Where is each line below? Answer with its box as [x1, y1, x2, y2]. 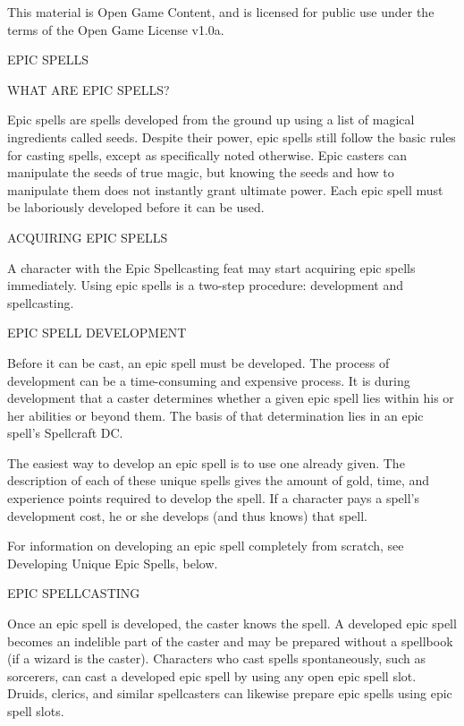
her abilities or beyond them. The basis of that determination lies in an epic [7, 406, 424, 424]
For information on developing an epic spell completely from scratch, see [7, 536, 404, 555]
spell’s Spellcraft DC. [7, 423, 123, 442]
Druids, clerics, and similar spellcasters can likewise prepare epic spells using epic [7, 684, 452, 703]
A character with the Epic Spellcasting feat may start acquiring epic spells [7, 258, 416, 277]
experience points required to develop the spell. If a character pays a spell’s [7, 489, 420, 508]
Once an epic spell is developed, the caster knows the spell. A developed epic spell [7, 614, 457, 633]
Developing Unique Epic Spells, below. [7, 553, 218, 572]
